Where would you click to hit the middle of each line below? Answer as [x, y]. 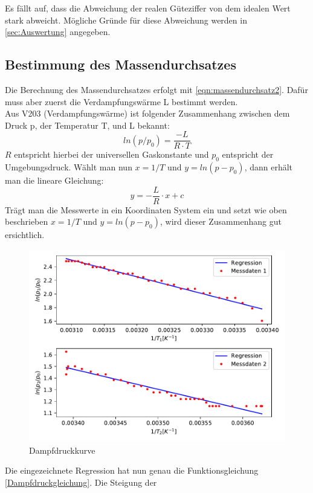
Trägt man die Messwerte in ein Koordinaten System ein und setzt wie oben [146, 209]
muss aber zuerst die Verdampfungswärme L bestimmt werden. [121, 101]
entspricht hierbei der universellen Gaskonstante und [111, 154]
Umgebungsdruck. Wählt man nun [69, 167]
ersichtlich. [25, 235]
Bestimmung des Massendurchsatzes [121, 64]
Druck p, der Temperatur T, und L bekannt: [87, 125]
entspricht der [248, 154]
